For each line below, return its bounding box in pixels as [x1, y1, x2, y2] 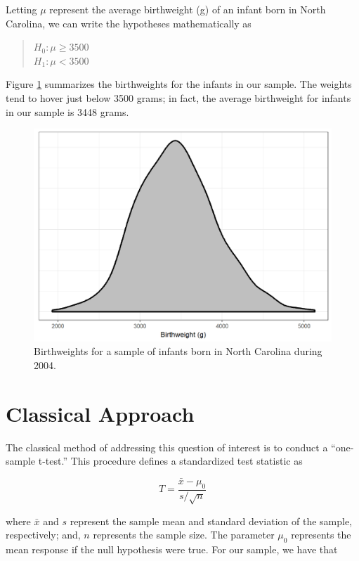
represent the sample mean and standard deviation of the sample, [70, 513, 353, 528]
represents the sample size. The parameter [93, 527, 275, 542]
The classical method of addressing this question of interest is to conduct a [6, 439, 328, 454]
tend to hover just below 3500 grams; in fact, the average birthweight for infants [6, 90, 351, 105]
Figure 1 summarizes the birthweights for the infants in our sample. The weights [6, 77, 352, 91]
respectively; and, [6, 527, 81, 542]
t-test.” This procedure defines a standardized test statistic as [38, 453, 303, 468]
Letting [6, 2, 37, 16]
